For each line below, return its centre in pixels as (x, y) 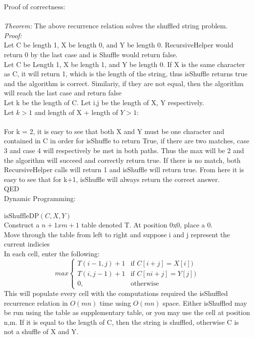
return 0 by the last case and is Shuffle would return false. (91, 54)
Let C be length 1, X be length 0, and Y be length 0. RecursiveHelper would (119, 45)
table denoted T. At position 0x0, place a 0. (147, 225)
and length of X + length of (76, 112)
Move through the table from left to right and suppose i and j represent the (117, 234)
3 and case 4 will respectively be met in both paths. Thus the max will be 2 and (124, 150)
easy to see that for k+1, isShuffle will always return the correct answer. (112, 179)
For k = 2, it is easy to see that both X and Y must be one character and (114, 131)
